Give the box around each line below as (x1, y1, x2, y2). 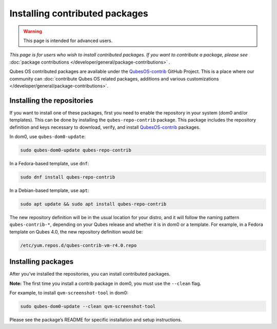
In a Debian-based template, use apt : (9, 187, 89, 193)
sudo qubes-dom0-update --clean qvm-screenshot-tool (20, 303, 156, 309)
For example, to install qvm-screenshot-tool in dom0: (9, 289, 128, 296)
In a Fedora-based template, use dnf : (9, 160, 89, 166)
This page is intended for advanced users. (23, 37, 113, 44)
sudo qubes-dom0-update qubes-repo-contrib (20, 147, 132, 153)
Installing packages (9, 257, 74, 266)
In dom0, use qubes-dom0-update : (9, 133, 86, 140)
